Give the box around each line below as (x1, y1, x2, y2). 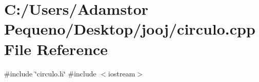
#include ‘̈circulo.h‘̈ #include (4, 68, 96, 78)
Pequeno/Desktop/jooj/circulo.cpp (4, 18, 255, 39)
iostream (108, 68, 135, 78)
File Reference (4, 38, 108, 59)
